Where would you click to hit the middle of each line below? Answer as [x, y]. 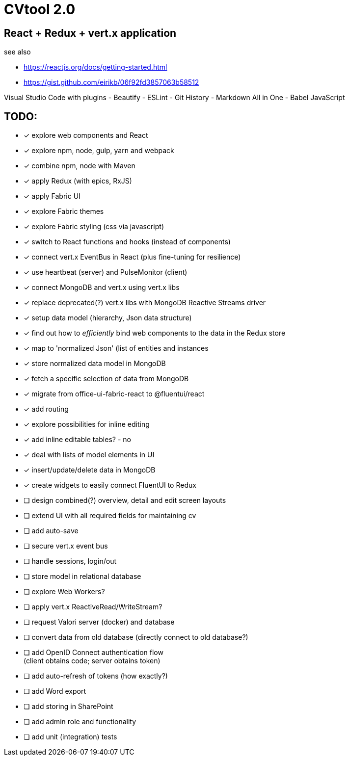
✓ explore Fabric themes [64, 211]
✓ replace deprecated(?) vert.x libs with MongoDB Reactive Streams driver [145, 303]
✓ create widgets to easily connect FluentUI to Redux [110, 485]
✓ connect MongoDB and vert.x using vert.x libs [102, 288]
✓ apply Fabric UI [52, 196]
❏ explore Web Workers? [64, 592]
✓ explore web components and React [86, 135]
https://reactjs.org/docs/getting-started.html [95, 67]
